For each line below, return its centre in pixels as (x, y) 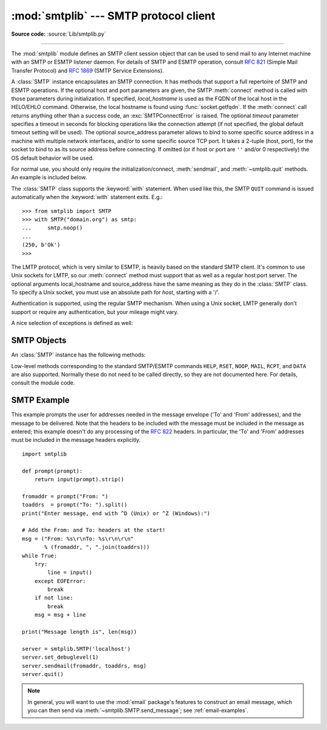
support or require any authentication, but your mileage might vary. (95, 312)
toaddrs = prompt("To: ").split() (75, 505)
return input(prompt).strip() (79, 479)
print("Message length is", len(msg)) (80, 632)
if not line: (54, 598)
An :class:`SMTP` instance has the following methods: (78, 355)
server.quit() (43, 674)
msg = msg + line (60, 615)
